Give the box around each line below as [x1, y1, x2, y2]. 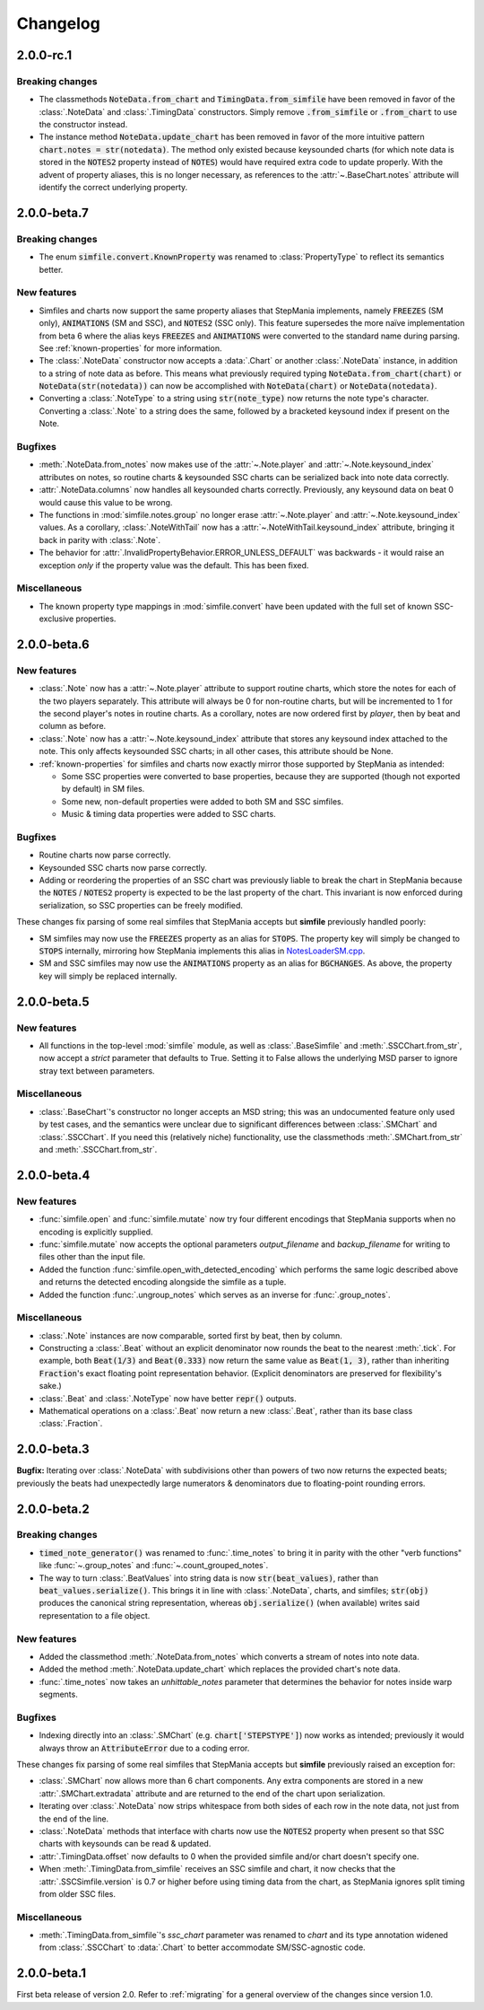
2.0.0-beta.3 [16, 1442, 90, 1457]
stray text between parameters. [39, 1065, 156, 1076]
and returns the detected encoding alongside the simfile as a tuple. [39, 1277, 287, 1287]
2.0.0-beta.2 [16, 1501, 90, 1516]
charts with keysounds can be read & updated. [39, 1839, 212, 1849]
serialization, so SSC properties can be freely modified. [39, 900, 244, 910]
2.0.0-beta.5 [16, 994, 90, 1009]
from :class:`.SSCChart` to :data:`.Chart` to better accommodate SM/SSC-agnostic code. [39, 1942, 367, 1953]
